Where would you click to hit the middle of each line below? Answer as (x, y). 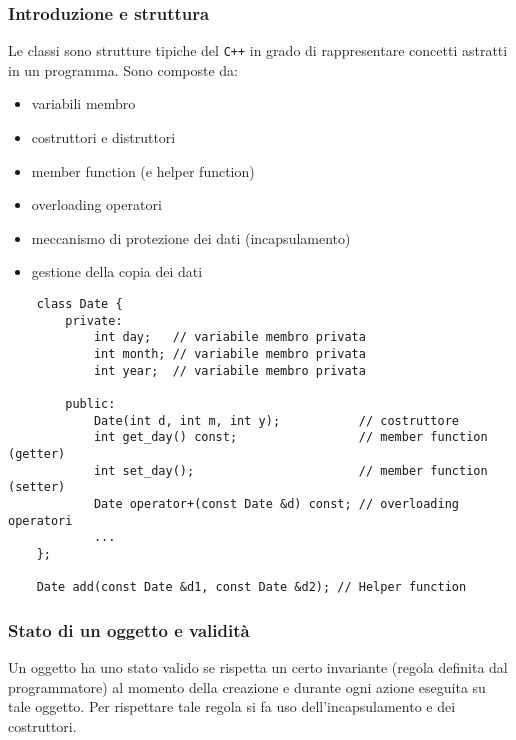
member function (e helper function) (143, 170)
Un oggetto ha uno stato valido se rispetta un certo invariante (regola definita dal (258, 667)
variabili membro (83, 103)
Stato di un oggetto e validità (129, 629)
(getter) (37, 453)
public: (90, 403)
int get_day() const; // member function (290, 437)
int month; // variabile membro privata (229, 354)
